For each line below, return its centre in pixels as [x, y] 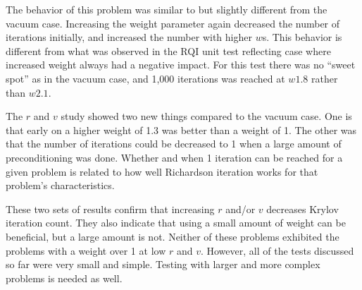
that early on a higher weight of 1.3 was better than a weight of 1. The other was [181, 129]
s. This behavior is [302, 37]
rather [324, 78]
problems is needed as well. [64, 278]
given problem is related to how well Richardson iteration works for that [162, 171]
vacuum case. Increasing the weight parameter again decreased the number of [173, 23]
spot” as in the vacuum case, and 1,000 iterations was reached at [145, 78]
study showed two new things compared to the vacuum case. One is [206, 116]
